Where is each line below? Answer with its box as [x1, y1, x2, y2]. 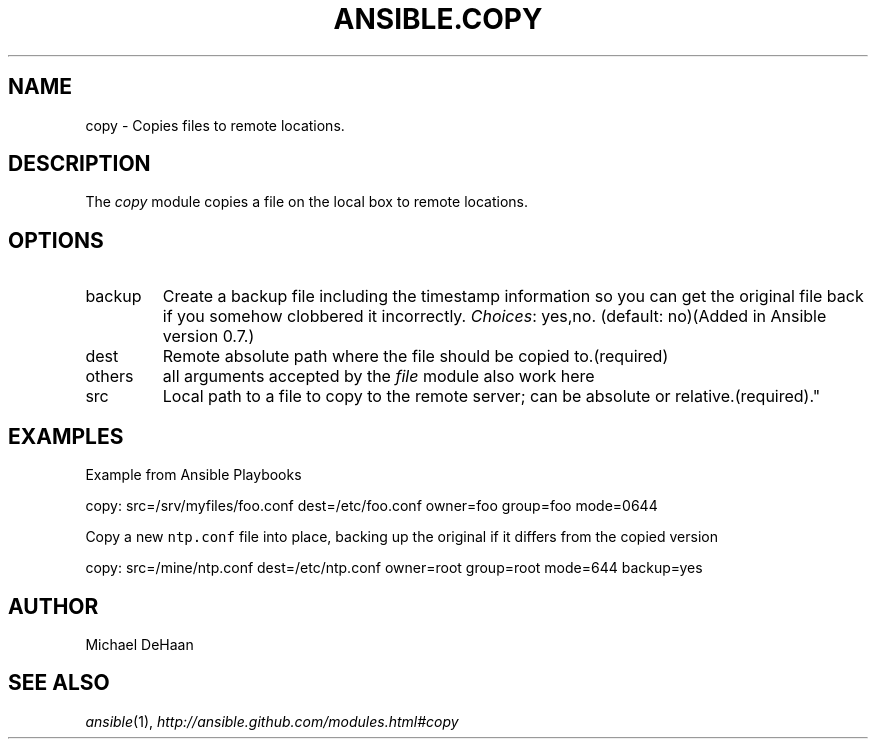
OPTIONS [8, 227, 104, 253]
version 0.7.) [162, 326, 255, 347]
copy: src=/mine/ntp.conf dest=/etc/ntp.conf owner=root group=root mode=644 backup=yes [85, 559, 703, 577]
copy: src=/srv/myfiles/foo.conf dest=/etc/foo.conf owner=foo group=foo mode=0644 [85, 497, 658, 515]
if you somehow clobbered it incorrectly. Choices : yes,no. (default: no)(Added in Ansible [162, 306, 827, 327]
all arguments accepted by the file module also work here [162, 366, 595, 387]
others [85, 366, 134, 387]
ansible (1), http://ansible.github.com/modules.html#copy [85, 712, 459, 730]
